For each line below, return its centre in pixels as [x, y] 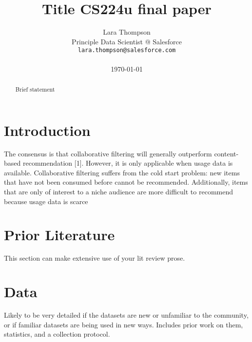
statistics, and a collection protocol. [57, 334]
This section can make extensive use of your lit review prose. [95, 258]
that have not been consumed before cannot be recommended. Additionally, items [126, 182]
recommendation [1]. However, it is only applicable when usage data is [128, 163]
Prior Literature [59, 235]
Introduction [47, 130]
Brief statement [35, 89]
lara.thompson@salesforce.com [127, 50]
